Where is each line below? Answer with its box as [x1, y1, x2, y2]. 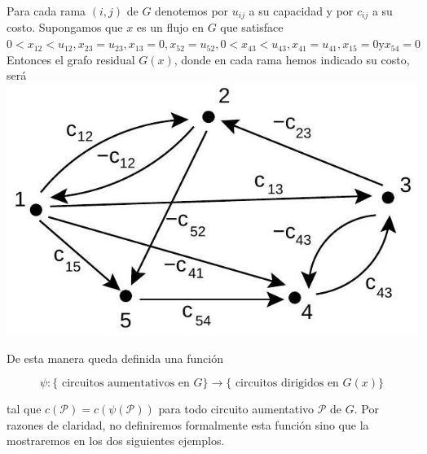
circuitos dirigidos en [235, 378, 339, 390]
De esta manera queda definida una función [7, 349, 223, 366]
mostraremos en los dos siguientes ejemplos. [7, 432, 225, 449]
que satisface [220, 19, 284, 36]
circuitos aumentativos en [61, 378, 190, 390]
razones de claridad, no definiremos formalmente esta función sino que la [7, 416, 369, 433]
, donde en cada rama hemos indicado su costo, [174, 50, 410, 68]
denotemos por [155, 2, 229, 19]
